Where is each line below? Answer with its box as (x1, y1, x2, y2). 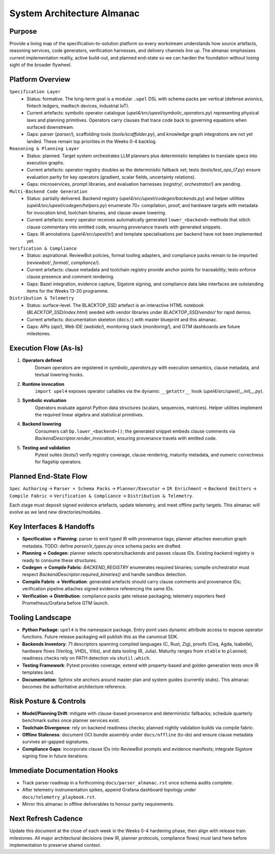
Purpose (9, 27, 37, 36)
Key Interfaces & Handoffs (9, 522, 95, 531)
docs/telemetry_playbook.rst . (22, 794, 96, 800)
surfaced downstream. (26, 124, 74, 130)
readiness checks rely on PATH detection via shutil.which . (22, 655, 151, 661)
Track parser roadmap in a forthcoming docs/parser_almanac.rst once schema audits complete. (22, 780, 233, 786)
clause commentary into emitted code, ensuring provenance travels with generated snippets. (26, 224, 222, 230)
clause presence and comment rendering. (26, 274, 115, 280)
